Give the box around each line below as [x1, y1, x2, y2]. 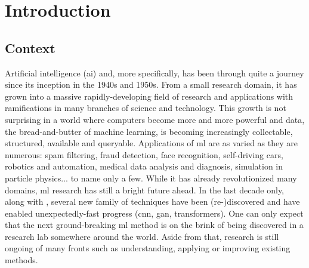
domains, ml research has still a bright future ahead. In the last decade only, [5, 183, 285, 196]
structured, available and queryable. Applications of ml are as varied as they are [5, 137, 298, 149]
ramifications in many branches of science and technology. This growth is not [5, 101, 286, 114]
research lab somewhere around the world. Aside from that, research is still [5, 230, 279, 242]
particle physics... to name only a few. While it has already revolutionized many [5, 171, 297, 184]
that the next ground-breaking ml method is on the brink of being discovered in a [5, 218, 304, 231]
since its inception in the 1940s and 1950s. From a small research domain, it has [5, 78, 297, 91]
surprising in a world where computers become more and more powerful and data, [5, 113, 305, 125]
